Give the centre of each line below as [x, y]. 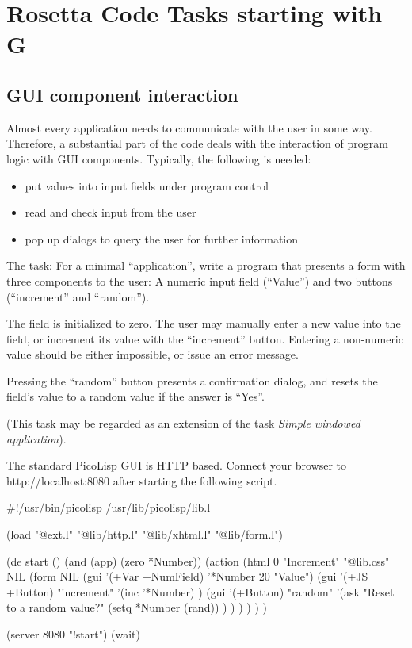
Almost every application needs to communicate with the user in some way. [189, 127]
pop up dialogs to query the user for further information [162, 238]
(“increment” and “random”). [78, 296]
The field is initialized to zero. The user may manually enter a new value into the [204, 323]
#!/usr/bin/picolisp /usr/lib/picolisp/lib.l [109, 507]
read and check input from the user [111, 212]
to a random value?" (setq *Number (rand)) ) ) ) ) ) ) [137, 607]
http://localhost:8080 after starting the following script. [142, 480]
